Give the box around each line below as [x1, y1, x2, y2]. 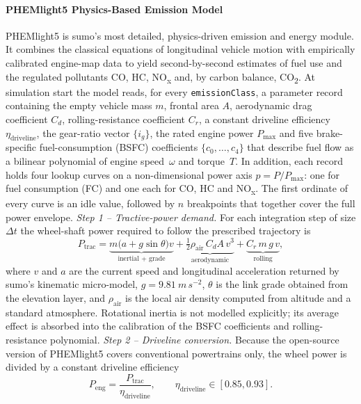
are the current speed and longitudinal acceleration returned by [69, 263, 339, 277]
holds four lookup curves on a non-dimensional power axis [6, 167, 252, 181]
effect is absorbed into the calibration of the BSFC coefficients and [6, 318, 289, 333]
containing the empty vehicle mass [6, 98, 152, 113]
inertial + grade [118, 255, 166, 263]
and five [279, 125, 314, 140]
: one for [304, 167, 340, 181]
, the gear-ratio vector [36, 125, 130, 140]
